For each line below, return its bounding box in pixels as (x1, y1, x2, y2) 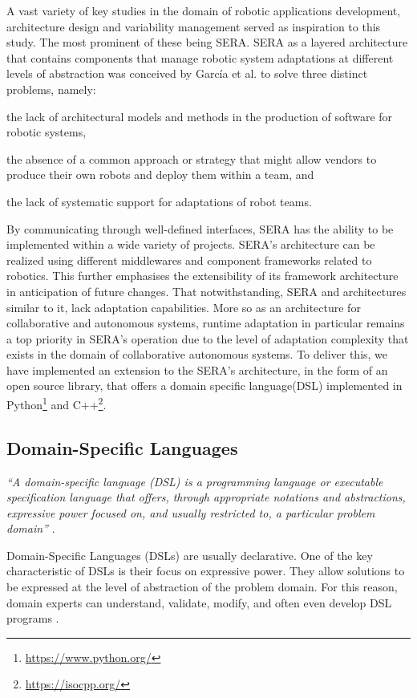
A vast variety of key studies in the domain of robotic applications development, (6, 2, 401, 18)
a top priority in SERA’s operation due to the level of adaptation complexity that (6, 330, 409, 347)
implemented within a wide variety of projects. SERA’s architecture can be (6, 236, 375, 253)
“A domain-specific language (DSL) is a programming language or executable (6, 473, 383, 489)
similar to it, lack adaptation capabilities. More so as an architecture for (6, 298, 361, 315)
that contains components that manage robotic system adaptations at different (6, 49, 394, 66)
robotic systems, (6, 124, 87, 140)
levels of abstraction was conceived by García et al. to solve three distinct (6, 65, 368, 82)
